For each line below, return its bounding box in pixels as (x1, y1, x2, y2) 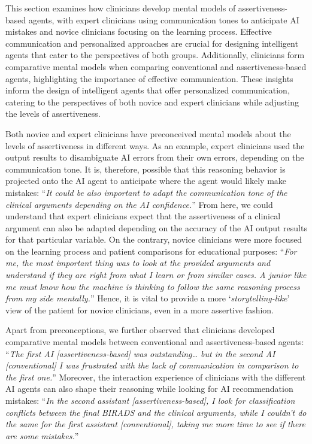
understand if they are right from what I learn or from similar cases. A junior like (5, 268, 307, 281)
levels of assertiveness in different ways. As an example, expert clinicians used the (5, 139, 305, 152)
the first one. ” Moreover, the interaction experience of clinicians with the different (5, 370, 306, 383)
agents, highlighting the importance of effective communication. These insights (5, 72, 293, 84)
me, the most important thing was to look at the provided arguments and (5, 256, 271, 269)
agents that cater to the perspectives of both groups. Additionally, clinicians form (5, 49, 305, 61)
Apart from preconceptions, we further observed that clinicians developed (5, 324, 275, 336)
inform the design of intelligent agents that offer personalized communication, (5, 84, 290, 96)
